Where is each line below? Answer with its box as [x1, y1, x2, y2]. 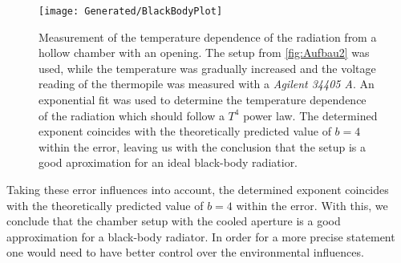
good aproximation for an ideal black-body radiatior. [38, 154, 298, 171]
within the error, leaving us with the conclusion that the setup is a [38, 138, 366, 155]
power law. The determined [243, 107, 378, 123]
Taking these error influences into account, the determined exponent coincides [6, 181, 389, 197]
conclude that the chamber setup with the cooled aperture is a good [6, 212, 341, 229]
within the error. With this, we [236, 196, 388, 213]
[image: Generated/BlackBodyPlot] [38, 6, 223, 17]
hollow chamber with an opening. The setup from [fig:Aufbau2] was [38, 44, 370, 61]
